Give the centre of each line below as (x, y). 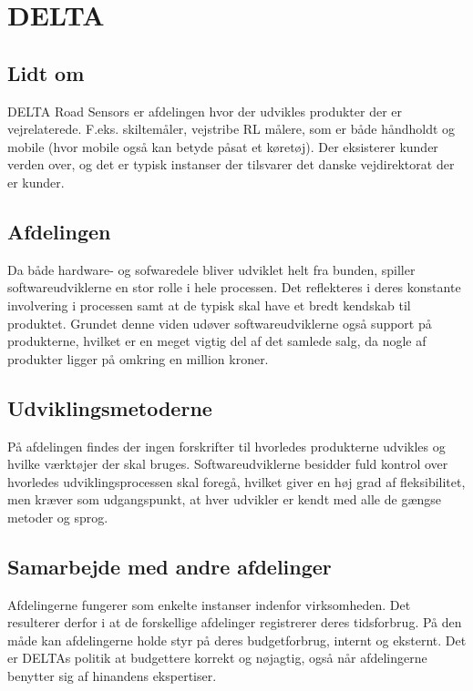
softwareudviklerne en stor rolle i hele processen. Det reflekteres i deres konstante (234, 287)
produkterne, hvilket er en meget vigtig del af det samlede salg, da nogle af (217, 341)
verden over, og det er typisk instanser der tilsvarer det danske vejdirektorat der (231, 164)
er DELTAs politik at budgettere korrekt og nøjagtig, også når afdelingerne (217, 658)
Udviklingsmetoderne (110, 407)
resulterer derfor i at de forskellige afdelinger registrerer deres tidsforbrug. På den (235, 622)
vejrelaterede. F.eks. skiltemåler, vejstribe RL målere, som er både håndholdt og (231, 129)
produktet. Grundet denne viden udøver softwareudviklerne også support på (220, 323)
